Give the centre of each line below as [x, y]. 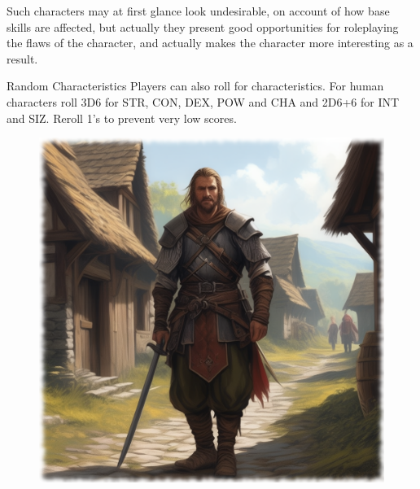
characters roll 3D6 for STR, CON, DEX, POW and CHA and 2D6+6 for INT [203, 101]
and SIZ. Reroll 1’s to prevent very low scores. [122, 118]
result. [22, 58]
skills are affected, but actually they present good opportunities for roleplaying [203, 26]
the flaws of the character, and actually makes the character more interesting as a [210, 43]
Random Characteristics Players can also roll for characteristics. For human [195, 86]
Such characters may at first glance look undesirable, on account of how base [198, 11]
